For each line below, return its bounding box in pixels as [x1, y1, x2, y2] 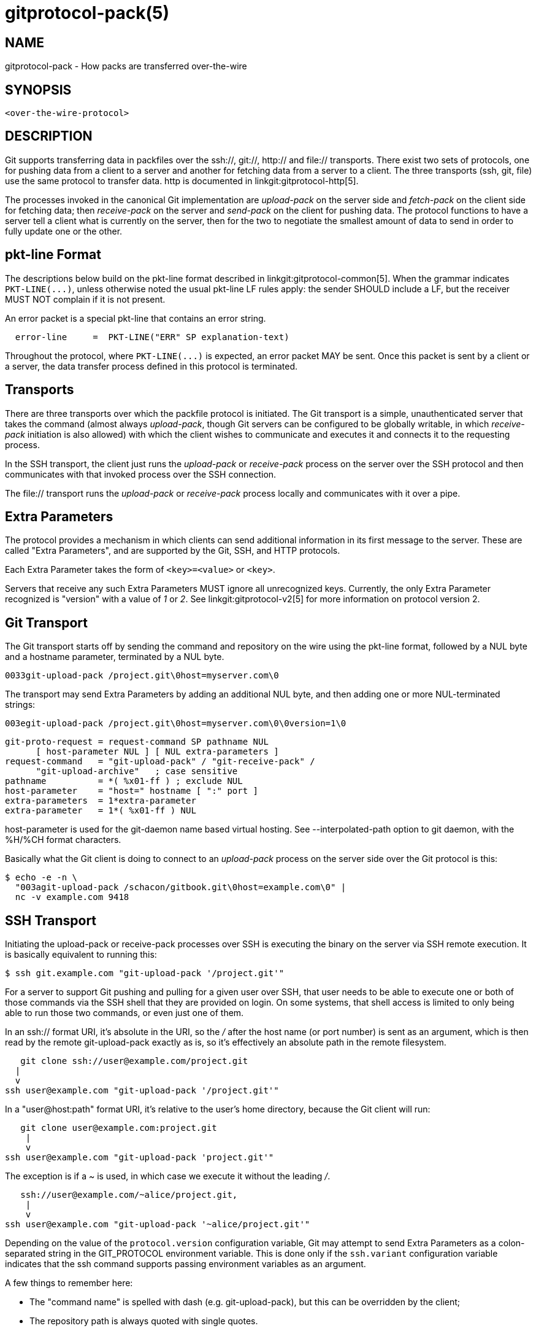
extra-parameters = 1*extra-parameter [5, 796, 196, 806]
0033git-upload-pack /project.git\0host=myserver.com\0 [5, 670, 279, 681]
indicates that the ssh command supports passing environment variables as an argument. [5, 1259, 366, 1270]
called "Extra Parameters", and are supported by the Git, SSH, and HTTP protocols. [5, 545, 340, 556]
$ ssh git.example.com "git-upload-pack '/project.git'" [5, 968, 285, 979]
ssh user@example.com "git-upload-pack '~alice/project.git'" [5, 1219, 310, 1230]
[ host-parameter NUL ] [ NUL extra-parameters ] [36, 747, 279, 757]
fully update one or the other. [5, 225, 123, 236]
